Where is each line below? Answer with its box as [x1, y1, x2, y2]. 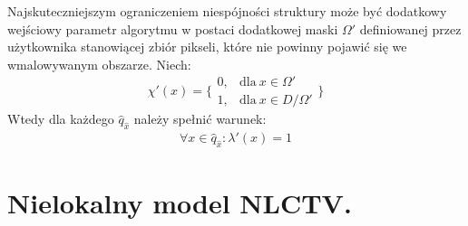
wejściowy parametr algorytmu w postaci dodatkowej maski [7, 19, 338, 38]
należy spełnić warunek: [133, 109, 267, 128]
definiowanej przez [359, 19, 462, 38]
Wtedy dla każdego [7, 109, 114, 128]
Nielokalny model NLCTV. [7, 184, 352, 221]
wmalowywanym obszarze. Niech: [7, 54, 191, 73]
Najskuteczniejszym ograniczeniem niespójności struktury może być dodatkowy [7, 2, 447, 20]
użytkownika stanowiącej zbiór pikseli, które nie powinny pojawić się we [7, 37, 407, 56]
